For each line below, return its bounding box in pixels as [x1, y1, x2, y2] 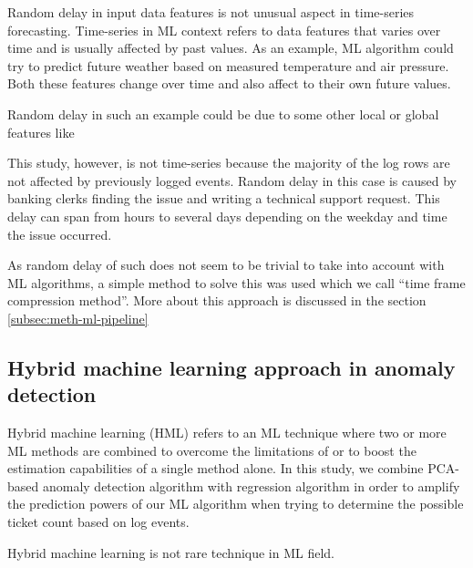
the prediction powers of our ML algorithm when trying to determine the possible [7, 494, 464, 513]
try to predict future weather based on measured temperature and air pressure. [7, 56, 449, 75]
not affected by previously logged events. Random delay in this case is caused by [7, 170, 457, 190]
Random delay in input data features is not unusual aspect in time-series [7, 3, 415, 21]
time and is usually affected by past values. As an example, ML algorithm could [7, 38, 454, 57]
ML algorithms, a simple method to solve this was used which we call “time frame [7, 273, 466, 292]
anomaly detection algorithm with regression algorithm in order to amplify [42, 476, 460, 495]
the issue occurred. [7, 224, 112, 243]
